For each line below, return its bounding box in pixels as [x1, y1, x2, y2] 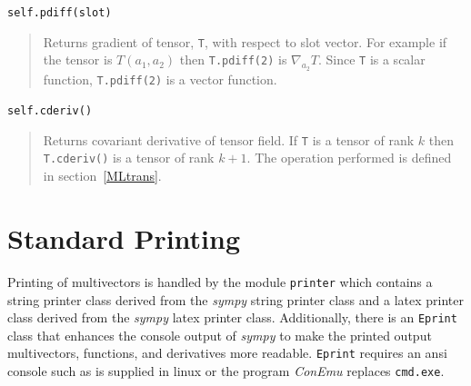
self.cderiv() [7, 104, 93, 118]
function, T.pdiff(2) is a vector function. [43, 69, 277, 88]
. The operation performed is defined [246, 148, 452, 167]
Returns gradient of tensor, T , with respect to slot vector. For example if [43, 32, 447, 51]
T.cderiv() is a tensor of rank [43, 148, 215, 167]
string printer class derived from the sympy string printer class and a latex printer [7, 290, 464, 309]
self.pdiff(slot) [7, 6, 112, 19]
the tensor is [43, 50, 113, 69]
